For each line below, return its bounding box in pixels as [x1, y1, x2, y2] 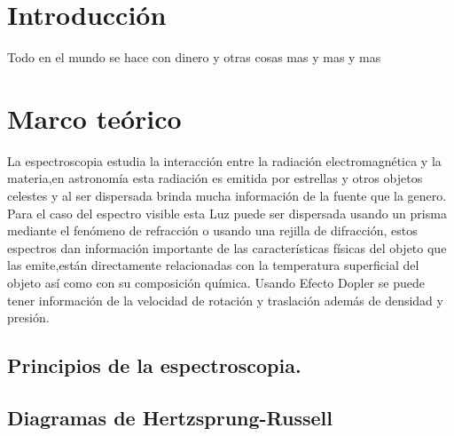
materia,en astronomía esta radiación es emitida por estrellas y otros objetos [7, 169, 423, 187]
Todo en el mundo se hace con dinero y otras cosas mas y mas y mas [7, 48, 381, 67]
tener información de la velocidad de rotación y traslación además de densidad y [7, 290, 443, 309]
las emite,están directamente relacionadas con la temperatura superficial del [7, 256, 419, 274]
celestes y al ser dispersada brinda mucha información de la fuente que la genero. [7, 186, 447, 205]
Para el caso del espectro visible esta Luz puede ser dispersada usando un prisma [7, 203, 447, 222]
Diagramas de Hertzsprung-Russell [7, 403, 333, 431]
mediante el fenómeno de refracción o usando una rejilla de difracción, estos [7, 221, 418, 240]
